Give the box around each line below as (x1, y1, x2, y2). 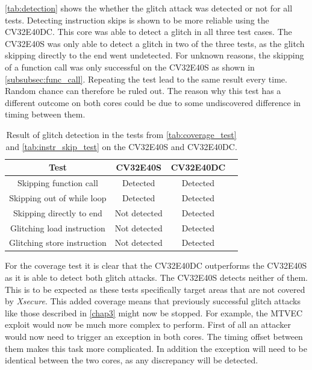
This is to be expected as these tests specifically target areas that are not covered (5, 283, 305, 295)
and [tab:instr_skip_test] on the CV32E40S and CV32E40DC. (5, 140, 237, 152)
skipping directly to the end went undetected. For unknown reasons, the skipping (5, 49, 304, 61)
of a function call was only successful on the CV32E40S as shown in (5, 60, 255, 73)
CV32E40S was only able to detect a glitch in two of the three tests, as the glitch (5, 37, 305, 49)
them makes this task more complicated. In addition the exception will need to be (5, 342, 307, 354)
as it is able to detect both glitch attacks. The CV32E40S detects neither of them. (5, 271, 308, 284)
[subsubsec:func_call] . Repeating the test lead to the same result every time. (5, 72, 287, 85)
